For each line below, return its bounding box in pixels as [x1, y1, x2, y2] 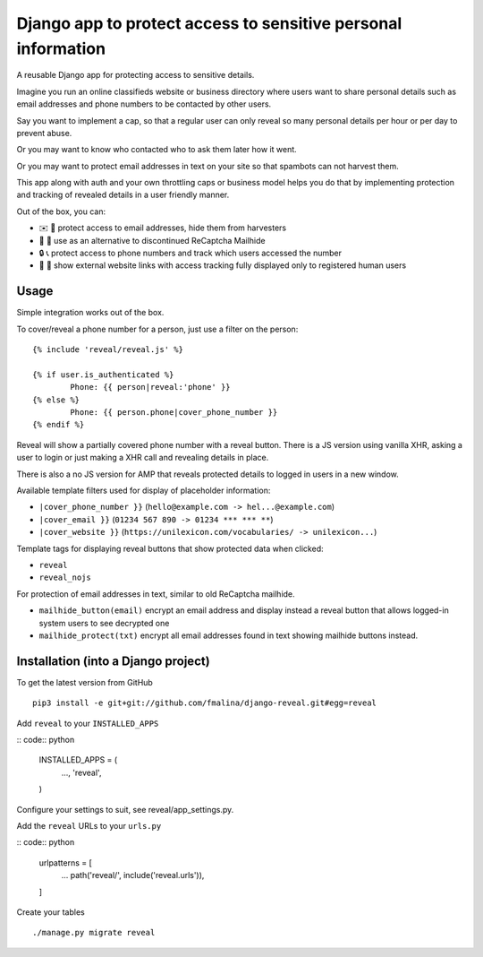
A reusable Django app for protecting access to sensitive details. [16, 70, 255, 81]
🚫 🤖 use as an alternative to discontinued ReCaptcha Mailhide [38, 235, 266, 246]
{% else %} [32, 394, 80, 405]
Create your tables [16, 906, 85, 918]
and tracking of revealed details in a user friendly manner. [16, 189, 230, 201]
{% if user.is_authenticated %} [32, 369, 174, 380]
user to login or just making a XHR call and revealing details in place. [16, 453, 269, 463]
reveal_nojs [38, 573, 91, 582]
